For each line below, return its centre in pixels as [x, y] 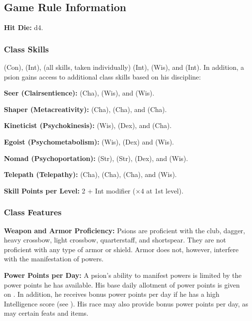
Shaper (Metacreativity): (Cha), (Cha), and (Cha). [85, 109]
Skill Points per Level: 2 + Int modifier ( [70, 190]
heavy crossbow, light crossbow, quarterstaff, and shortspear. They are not [115, 240]
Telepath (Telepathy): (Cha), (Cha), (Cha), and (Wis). [91, 174]
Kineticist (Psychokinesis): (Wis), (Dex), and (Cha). [88, 125]
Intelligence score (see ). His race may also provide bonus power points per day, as [126, 303]
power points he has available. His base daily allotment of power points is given [122, 284]
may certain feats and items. [46, 313]
